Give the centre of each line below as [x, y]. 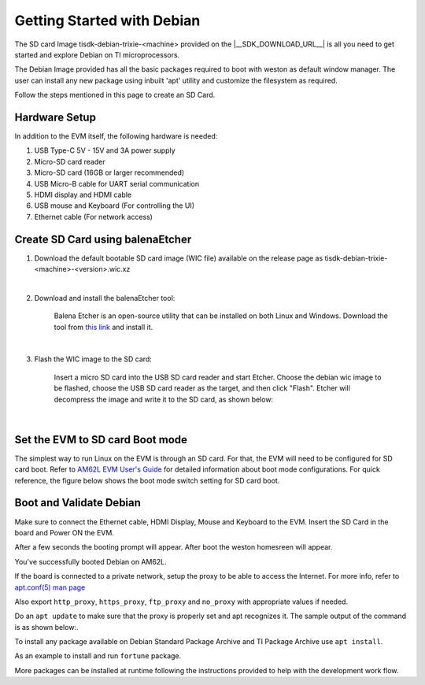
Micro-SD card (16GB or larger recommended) [109, 172]
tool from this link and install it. [103, 327]
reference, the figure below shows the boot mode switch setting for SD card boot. [147, 480]
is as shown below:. [46, 627]
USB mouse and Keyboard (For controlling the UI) [115, 205]
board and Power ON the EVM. [64, 532]
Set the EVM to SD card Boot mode [101, 440]
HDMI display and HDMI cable [83, 194]
